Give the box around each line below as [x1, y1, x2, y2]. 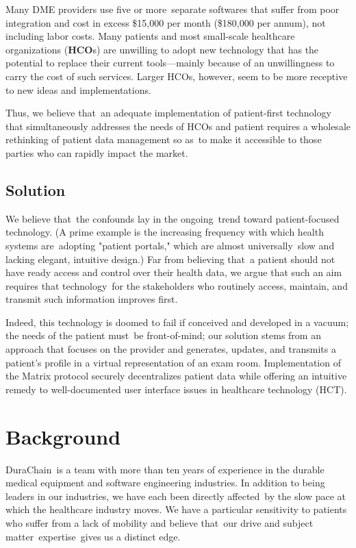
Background [5, 422, 121, 450]
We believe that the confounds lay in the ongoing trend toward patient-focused [5, 211, 340, 225]
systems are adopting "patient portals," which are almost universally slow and [5, 238, 335, 252]
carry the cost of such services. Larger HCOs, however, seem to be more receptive [5, 68, 348, 83]
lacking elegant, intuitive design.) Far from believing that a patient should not [5, 251, 335, 266]
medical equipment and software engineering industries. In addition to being [5, 475, 325, 490]
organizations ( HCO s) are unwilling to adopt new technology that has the [5, 42, 319, 56]
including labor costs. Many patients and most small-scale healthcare [5, 29, 295, 43]
